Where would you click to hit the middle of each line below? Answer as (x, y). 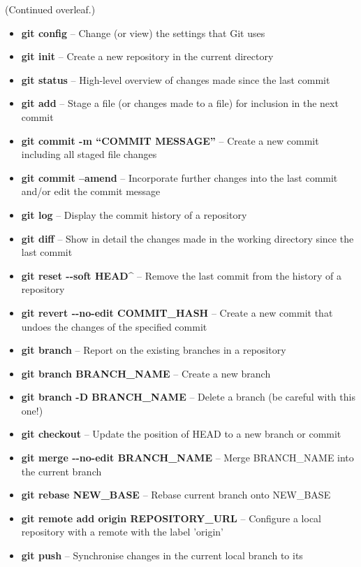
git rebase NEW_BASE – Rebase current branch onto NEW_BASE (176, 495)
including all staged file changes (89, 154)
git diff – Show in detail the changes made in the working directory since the (187, 238)
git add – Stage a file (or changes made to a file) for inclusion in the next (180, 103)
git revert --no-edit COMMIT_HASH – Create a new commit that (177, 312)
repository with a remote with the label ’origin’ (122, 532)
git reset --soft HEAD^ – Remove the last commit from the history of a (181, 275)
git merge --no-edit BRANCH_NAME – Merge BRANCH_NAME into (187, 458)
